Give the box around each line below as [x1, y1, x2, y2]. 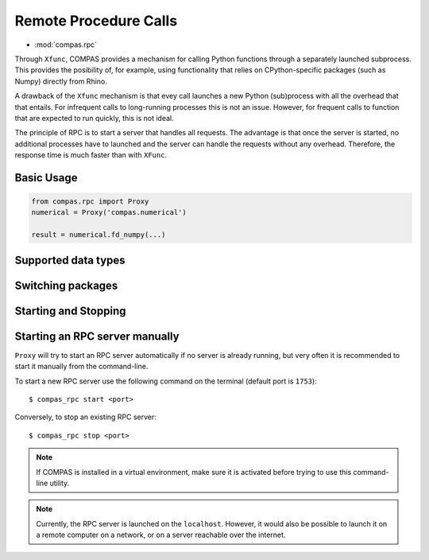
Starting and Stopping [14, 304, 126, 317]
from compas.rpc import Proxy [31, 197, 149, 206]
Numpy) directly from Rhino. [14, 76, 107, 86]
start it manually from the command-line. [14, 362, 149, 371]
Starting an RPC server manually [14, 329, 180, 343]
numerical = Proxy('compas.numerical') [31, 208, 187, 217]
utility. [49, 478, 70, 488]
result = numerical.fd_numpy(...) [31, 231, 166, 239]
